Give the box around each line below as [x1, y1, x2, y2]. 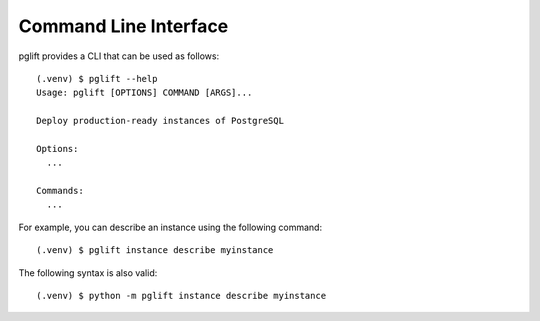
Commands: [36, 185, 84, 197]
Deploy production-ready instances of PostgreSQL [36, 115, 285, 127]
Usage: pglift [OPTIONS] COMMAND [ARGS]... [36, 87, 253, 99]
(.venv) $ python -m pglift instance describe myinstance [36, 290, 327, 302]
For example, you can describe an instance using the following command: [18, 221, 323, 233]
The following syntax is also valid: [18, 266, 158, 279]
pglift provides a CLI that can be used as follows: [18, 50, 220, 62]
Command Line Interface [18, 15, 229, 37]
